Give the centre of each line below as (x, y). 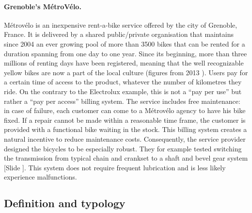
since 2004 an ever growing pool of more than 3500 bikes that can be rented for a (125, 43)
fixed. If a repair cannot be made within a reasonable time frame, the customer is (125, 120)
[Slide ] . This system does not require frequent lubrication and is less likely (115, 167)
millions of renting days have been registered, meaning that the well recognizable (124, 63)
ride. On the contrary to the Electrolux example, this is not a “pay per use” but (123, 91)
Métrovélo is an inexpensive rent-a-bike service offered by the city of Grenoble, (121, 25)
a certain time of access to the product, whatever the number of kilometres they (123, 82)
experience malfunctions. (40, 177)
